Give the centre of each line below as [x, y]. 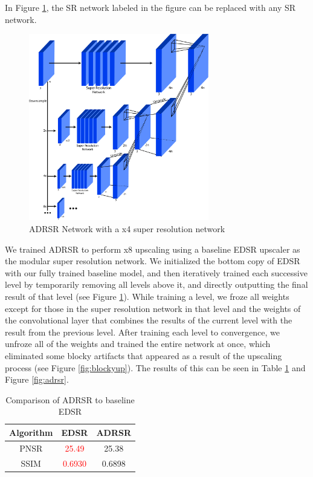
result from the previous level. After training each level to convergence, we [142, 332]
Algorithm [31, 432]
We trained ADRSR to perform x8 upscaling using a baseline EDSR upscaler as [153, 249]
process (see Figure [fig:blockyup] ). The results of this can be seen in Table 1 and [155, 367]
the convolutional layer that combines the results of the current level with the [149, 320]
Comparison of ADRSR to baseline [70, 399]
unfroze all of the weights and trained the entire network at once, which [138, 344]
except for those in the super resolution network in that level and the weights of [153, 308]
